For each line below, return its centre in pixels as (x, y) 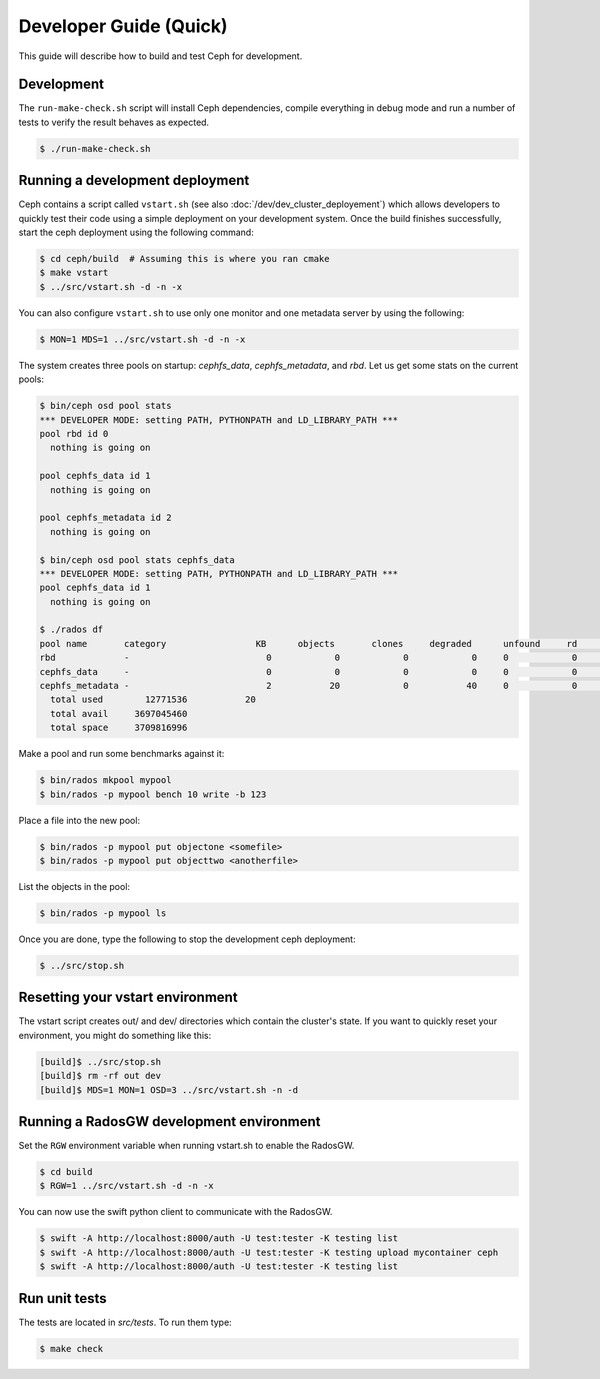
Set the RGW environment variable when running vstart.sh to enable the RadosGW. (186, 1145)
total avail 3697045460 (119, 713)
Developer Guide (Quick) (123, 26)
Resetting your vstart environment (128, 997)
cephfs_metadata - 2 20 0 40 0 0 (308, 686)
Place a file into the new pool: (79, 820)
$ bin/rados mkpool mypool (105, 780)
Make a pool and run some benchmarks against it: (121, 754)
